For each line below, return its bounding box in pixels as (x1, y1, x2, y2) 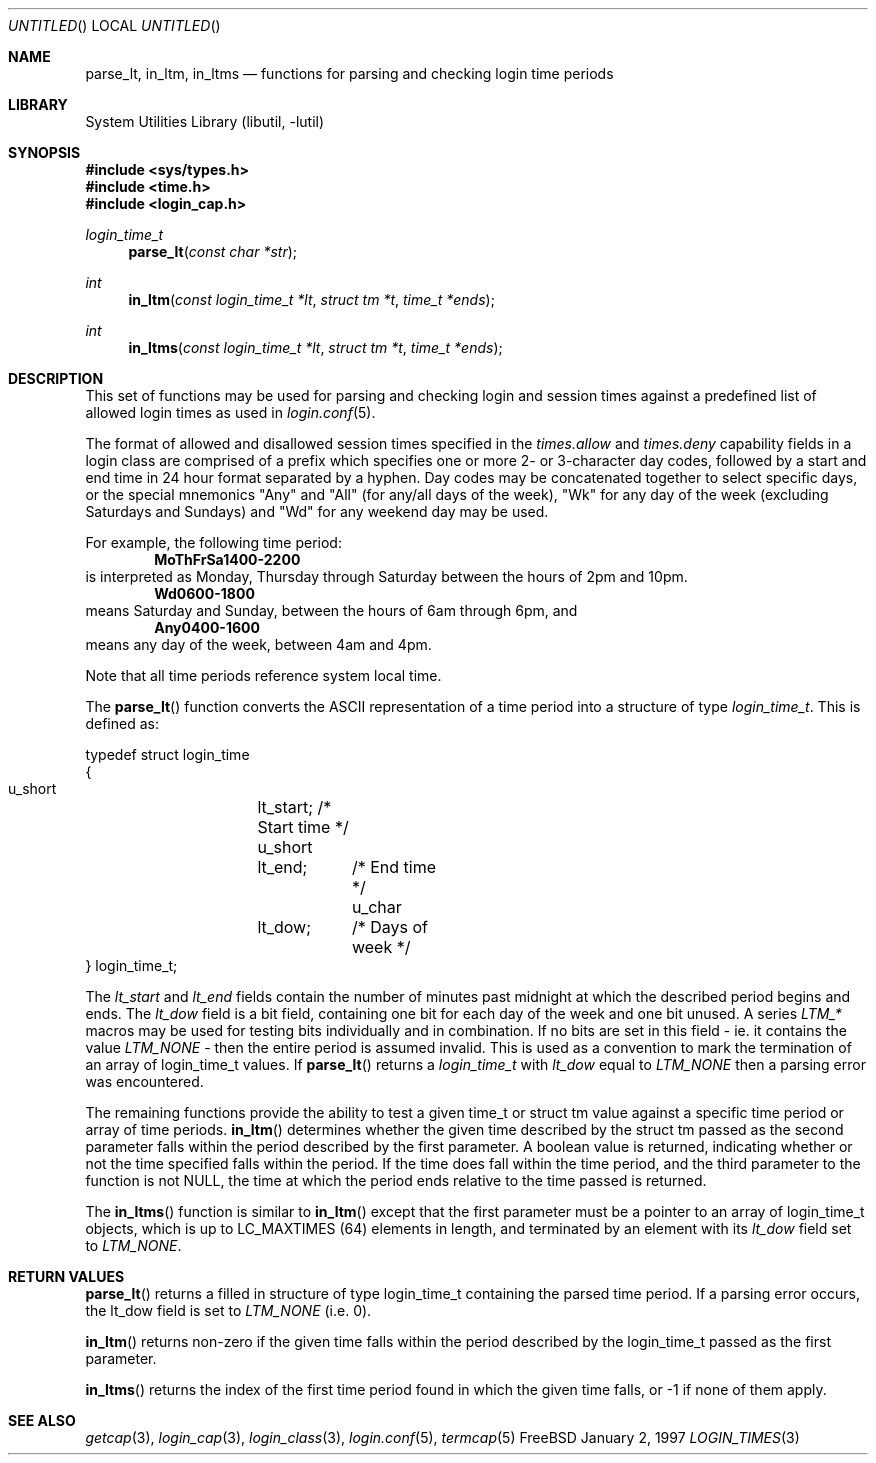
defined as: (85, 715, 159, 732)
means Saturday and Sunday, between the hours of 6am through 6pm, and (85, 602, 578, 619)
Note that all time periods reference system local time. (85, 667, 442, 684)
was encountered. (85, 1073, 204, 1090)
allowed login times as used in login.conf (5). (85, 404, 376, 421)
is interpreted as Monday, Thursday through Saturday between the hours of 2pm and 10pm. (85, 568, 688, 585)
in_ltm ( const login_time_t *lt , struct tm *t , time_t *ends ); (128, 291, 495, 308)
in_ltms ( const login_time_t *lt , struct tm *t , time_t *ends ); (128, 339, 503, 356)
